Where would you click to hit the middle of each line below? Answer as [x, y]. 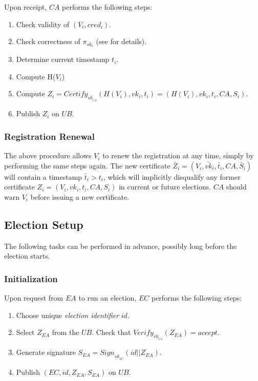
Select [25, 332]
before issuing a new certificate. [80, 196]
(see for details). [121, 41]
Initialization [31, 278]
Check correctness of [48, 41]
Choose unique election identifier [68, 315]
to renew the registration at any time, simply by [178, 155]
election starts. [27, 256]
